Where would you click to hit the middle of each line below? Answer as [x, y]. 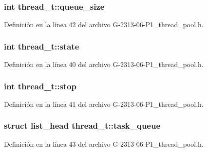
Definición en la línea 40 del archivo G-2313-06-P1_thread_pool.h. [104, 64]
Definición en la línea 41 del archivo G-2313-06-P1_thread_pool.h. [104, 104]
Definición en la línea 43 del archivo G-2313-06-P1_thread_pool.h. [104, 144]
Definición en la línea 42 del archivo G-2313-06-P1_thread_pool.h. [104, 25]
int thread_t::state [42, 46]
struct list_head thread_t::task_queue [82, 126]
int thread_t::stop [40, 86]
